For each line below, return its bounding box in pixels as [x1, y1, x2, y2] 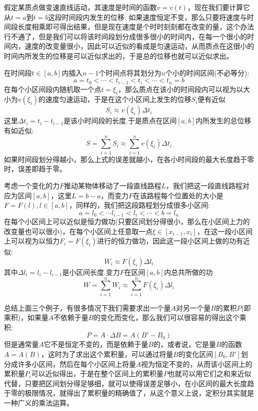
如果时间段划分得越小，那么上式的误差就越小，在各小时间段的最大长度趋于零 [4, 154, 254, 164]
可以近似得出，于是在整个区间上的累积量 [31, 368, 164, 379]
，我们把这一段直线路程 [166, 180, 243, 190]
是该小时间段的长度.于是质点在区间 [64, 115, 177, 126]
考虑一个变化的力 [4, 180, 60, 190]
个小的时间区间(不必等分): [165, 67, 250, 78]
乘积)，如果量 [4, 312, 49, 323]
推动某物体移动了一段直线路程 [64, 180, 162, 190]
